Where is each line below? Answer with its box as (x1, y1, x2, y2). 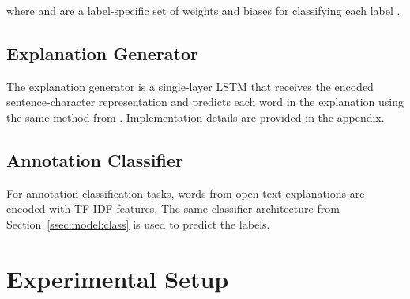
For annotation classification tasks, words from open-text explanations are (6, 184, 365, 201)
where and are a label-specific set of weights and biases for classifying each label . (6, 2, 401, 18)
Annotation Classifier (6, 147, 184, 172)
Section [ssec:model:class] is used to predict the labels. (6, 215, 270, 232)
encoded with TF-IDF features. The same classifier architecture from (6, 200, 340, 217)
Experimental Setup (6, 262, 229, 294)
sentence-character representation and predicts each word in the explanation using (6, 93, 404, 110)
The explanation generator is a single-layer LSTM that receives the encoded (6, 78, 374, 94)
